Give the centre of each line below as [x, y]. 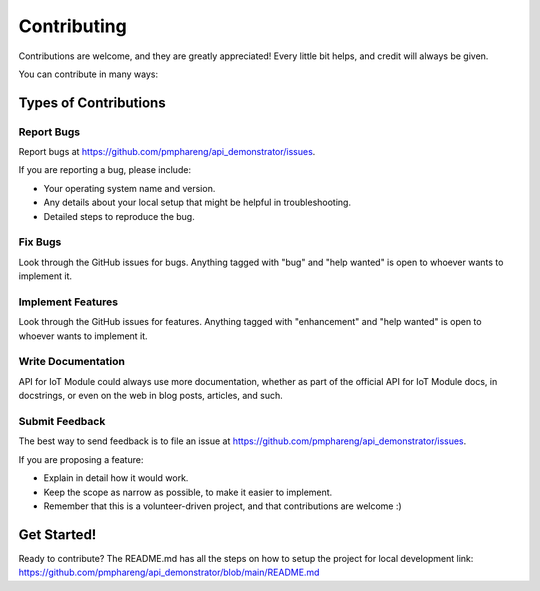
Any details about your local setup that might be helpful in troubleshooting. [197, 202]
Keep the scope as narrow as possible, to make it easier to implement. [188, 492]
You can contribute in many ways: [88, 74]
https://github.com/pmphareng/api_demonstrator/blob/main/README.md [169, 572]
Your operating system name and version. [129, 188]
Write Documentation [71, 362]
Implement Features [68, 302]
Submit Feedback [62, 422]
